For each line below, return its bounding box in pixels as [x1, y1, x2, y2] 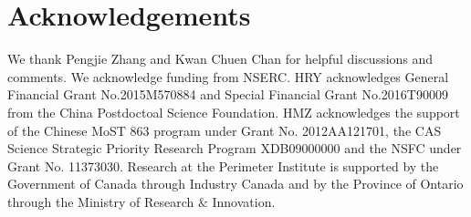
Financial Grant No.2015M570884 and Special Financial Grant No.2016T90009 [7, 85, 448, 104]
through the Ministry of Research [7, 191, 194, 211]
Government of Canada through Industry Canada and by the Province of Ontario [7, 174, 464, 193]
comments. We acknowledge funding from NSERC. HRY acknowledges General [7, 67, 449, 86]
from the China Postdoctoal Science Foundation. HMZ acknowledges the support [7, 102, 460, 121]
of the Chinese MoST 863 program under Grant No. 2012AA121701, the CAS [7, 120, 442, 139]
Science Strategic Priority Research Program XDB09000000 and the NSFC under [7, 139, 462, 158]
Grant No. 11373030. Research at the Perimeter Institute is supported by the [7, 156, 439, 175]
